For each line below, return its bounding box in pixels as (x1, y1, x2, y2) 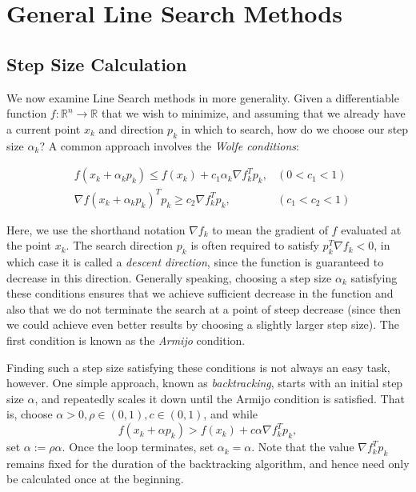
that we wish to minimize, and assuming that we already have (101, 105, 406, 122)
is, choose (6, 406, 53, 422)
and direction (98, 120, 164, 137)
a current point (6, 120, 81, 137)
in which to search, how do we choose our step (181, 120, 409, 137)
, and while (203, 406, 258, 422)
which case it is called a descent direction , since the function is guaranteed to (6, 254, 384, 270)
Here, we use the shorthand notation (6, 221, 186, 238)
